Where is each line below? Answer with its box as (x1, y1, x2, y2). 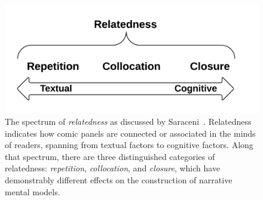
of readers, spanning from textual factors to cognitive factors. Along (5, 139, 253, 151)
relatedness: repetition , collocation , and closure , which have (5, 162, 221, 174)
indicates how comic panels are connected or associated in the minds (5, 127, 256, 139)
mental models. (5, 185, 60, 198)
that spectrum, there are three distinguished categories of (5, 150, 215, 162)
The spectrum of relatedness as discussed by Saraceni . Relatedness (5, 115, 252, 127)
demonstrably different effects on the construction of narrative (5, 173, 233, 186)
